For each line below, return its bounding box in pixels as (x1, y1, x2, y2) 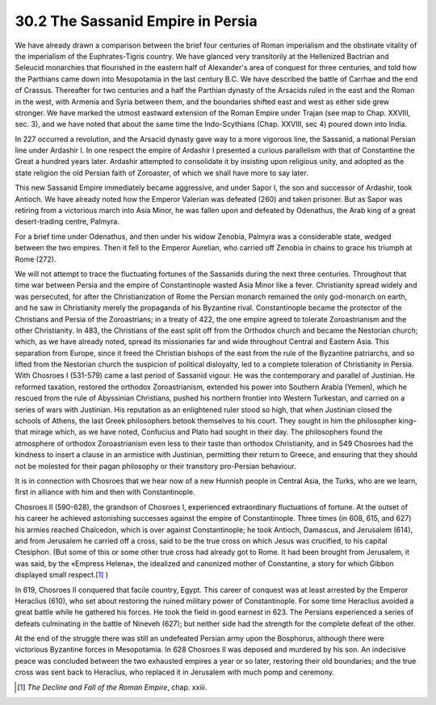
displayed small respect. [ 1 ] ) (15, 570, 109, 580)
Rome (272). (15, 254, 57, 264)
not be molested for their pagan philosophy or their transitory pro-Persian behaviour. (15, 461, 296, 471)
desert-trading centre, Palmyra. (15, 216, 120, 226)
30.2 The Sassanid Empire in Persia (15, 12, 258, 30)
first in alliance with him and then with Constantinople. (15, 487, 195, 497)
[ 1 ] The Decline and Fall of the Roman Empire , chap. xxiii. (17, 682, 208, 692)
